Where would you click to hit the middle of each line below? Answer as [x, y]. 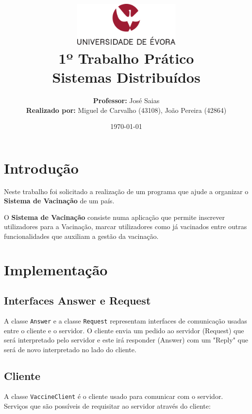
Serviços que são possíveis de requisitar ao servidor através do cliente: [107, 405]
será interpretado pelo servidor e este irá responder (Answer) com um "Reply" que [126, 340]
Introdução [41, 168]
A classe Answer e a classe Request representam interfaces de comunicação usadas [126, 321]
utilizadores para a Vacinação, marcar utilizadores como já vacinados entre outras [126, 226]
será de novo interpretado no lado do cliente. [70, 350]
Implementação [56, 269]
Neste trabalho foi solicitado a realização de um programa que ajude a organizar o [126, 191]
